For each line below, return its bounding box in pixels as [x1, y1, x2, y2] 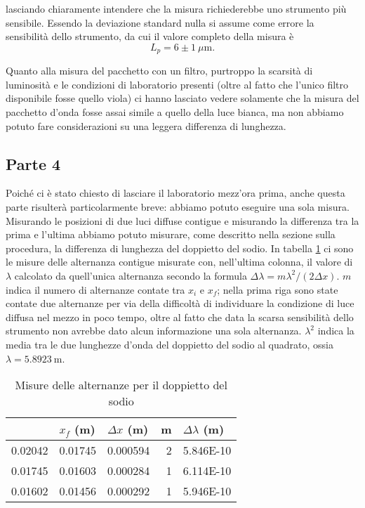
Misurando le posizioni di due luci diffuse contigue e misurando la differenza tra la [6, 213, 359, 228]
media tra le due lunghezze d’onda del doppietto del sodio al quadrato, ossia [6, 337, 333, 351]
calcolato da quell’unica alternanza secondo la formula [14, 268, 247, 282]
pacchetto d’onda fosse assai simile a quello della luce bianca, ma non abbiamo [6, 105, 344, 119]
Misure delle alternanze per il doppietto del [15, 377, 227, 393]
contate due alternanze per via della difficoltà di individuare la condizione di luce [6, 296, 354, 311]
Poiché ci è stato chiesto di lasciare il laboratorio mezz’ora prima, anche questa [6, 185, 345, 200]
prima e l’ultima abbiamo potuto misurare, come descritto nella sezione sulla [6, 227, 336, 242]
